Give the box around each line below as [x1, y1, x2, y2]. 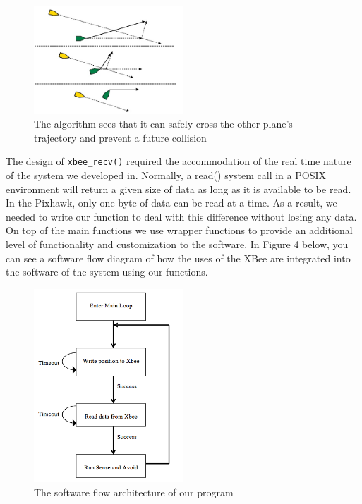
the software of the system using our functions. [6, 264, 208, 279]
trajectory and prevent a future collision [34, 130, 207, 145]
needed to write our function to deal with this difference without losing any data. [6, 209, 357, 223]
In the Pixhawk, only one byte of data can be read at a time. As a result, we [6, 195, 337, 210]
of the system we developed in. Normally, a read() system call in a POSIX [6, 167, 326, 182]
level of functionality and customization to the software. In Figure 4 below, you [6, 236, 349, 251]
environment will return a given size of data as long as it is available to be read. [6, 181, 351, 196]
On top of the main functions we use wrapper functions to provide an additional [6, 223, 353, 238]
